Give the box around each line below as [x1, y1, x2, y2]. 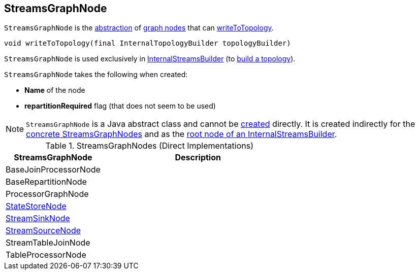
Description [175, 152, 221, 163]
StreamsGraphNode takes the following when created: [4, 70, 188, 79]
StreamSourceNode [6, 225, 81, 236]
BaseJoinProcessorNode [6, 164, 101, 175]
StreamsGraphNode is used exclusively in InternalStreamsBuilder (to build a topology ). [4, 54, 296, 63]
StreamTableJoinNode [6, 237, 90, 248]
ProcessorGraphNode [6, 189, 89, 199]
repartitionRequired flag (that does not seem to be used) [24, 101, 216, 111]
